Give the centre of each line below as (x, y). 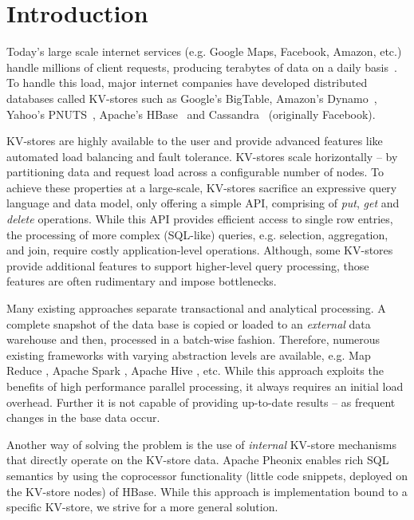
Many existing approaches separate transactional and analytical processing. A (196, 308)
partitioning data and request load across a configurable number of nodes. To (195, 172)
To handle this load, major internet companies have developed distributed (187, 83)
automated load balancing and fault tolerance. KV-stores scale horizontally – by (202, 156)
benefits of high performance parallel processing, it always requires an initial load (205, 386)
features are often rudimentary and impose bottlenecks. (142, 281)
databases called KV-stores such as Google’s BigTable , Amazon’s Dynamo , (192, 98)
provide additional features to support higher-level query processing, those (188, 265)
